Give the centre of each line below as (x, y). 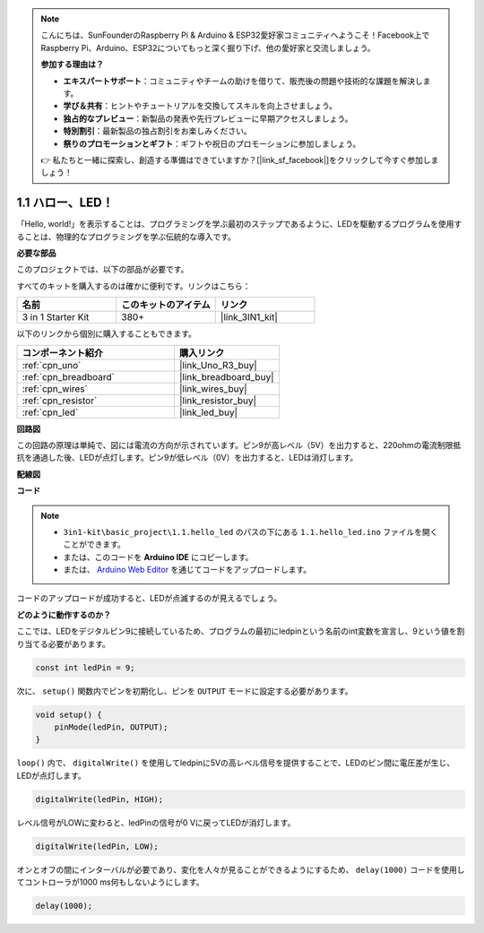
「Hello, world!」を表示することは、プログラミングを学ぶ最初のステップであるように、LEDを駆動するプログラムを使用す (239, 224)
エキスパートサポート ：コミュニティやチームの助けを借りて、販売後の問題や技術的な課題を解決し (243, 81)
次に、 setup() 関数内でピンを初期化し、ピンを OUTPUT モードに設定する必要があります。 (185, 691)
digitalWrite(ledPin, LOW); (97, 846)
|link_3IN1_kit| (249, 317)
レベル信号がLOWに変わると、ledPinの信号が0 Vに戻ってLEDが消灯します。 (156, 822)
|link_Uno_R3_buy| (218, 365)
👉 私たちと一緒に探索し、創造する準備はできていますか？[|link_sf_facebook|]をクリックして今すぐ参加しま (240, 160)
